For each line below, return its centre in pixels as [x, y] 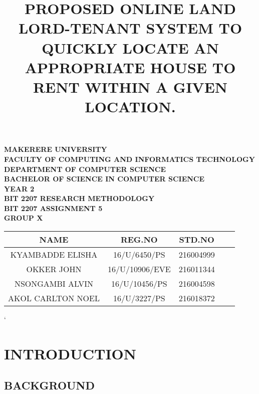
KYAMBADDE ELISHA [54, 255]
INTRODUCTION [70, 353]
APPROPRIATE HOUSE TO [130, 67]
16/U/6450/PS [139, 255]
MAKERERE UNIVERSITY [56, 149]
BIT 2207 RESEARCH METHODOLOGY [79, 198]
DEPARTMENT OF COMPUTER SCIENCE [85, 169]
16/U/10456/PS [139, 284]
